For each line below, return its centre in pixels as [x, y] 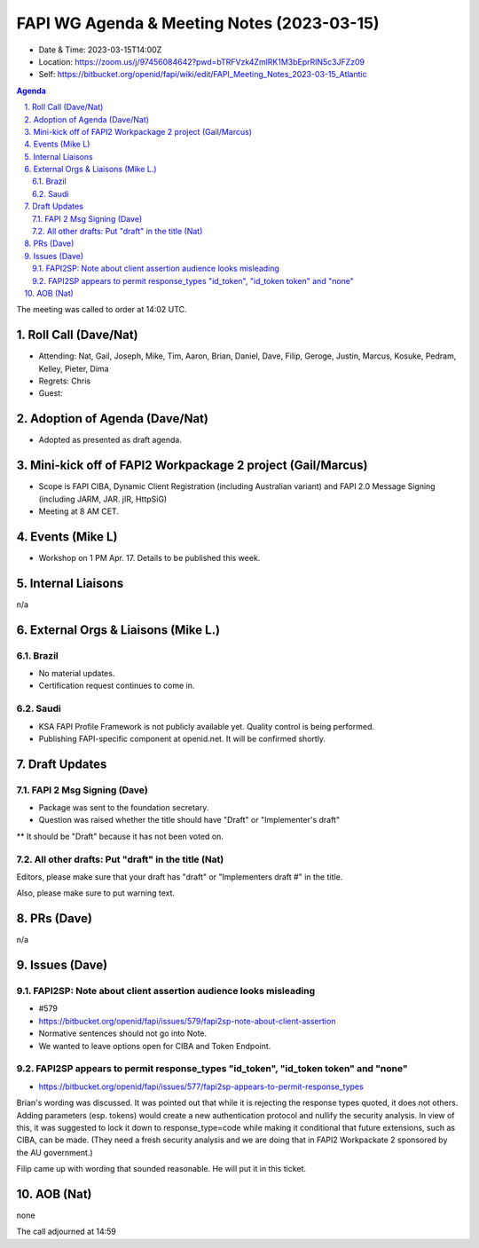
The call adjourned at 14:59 [67, 1232]
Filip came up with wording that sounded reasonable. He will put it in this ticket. [161, 1169]
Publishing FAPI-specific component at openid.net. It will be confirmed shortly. [182, 739]
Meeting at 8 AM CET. [79, 511]
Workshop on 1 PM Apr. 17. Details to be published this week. [149, 557]
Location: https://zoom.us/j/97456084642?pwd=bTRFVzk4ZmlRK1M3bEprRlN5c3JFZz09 [202, 61]
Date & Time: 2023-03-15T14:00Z [100, 50]
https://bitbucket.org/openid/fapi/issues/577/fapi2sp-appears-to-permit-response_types [201, 1086]
